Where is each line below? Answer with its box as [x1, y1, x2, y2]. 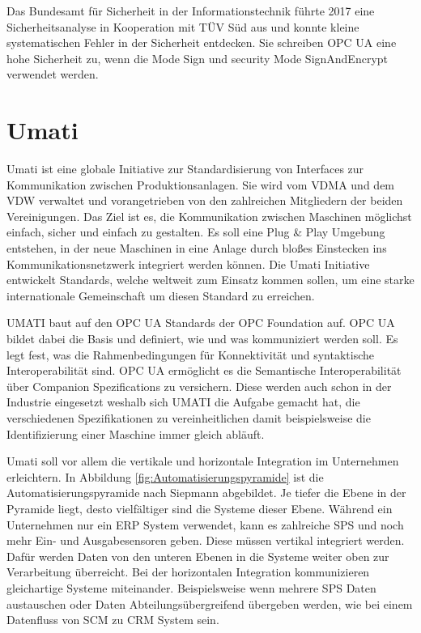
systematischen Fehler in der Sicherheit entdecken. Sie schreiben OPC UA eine [6, 34, 397, 51]
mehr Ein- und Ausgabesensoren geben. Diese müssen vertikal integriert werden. [6, 532, 405, 549]
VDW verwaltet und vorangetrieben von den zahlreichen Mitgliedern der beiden [6, 192, 403, 209]
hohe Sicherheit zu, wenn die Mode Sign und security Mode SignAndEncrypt [6, 49, 389, 66]
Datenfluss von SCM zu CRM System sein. [6, 611, 219, 628]
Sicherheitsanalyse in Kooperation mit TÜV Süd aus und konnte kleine [6, 18, 359, 35]
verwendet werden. [6, 66, 99, 83]
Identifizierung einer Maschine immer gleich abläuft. [6, 425, 265, 442]
